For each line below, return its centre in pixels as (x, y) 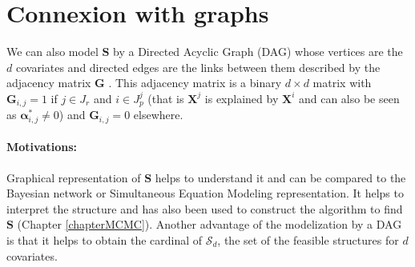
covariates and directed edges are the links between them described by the (198, 67)
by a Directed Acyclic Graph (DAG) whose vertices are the (258, 52)
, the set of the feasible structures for (308, 239)
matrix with (342, 83)
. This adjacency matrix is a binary (195, 83)
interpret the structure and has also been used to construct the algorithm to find (205, 208)
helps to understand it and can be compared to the (280, 177)
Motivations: (42, 147)
